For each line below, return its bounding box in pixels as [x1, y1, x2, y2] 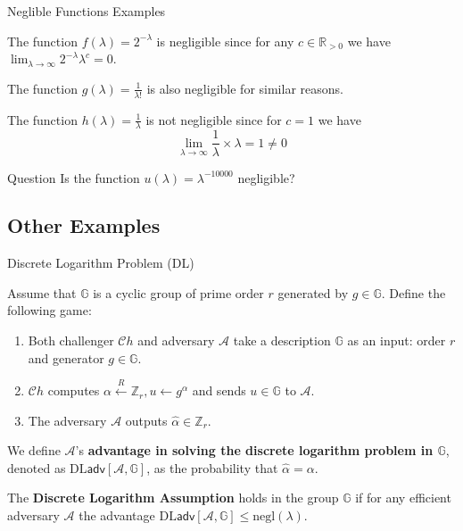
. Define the [381, 283, 446, 302]
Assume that [7, 283, 77, 302]
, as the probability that [146, 458, 278, 477]
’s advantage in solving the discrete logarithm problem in [75, 441, 434, 460]
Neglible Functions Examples [7, 2, 166, 20]
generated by [277, 283, 349, 302]
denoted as [7, 458, 66, 477]
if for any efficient [355, 488, 451, 507]
